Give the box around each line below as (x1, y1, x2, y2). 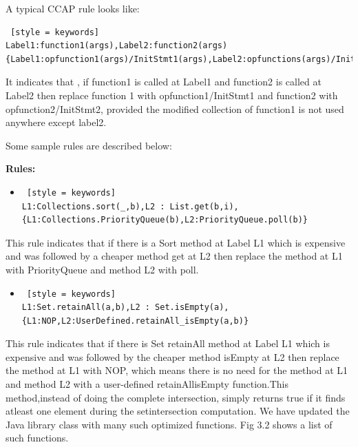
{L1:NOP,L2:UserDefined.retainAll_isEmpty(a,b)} (21, 315, 249, 326)
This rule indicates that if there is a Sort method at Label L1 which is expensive (6, 235, 346, 249)
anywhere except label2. (6, 115, 107, 129)
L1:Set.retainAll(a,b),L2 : (21, 302, 150, 313)
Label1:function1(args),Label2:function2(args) (6, 41, 228, 51)
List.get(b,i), (169, 201, 239, 211)
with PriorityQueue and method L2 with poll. (6, 262, 199, 276)
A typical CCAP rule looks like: (6, 1, 140, 15)
